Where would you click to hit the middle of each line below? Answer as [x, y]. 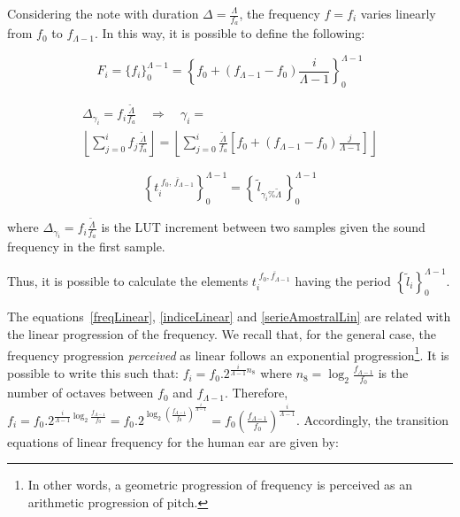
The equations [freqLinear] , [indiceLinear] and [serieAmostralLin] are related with [229, 316]
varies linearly [398, 13]
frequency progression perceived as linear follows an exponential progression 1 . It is [228, 353]
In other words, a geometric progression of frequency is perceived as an [220, 485]
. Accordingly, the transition [373, 419]
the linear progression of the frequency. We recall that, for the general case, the [222, 333]
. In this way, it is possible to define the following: [230, 33]
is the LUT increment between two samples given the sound [263, 227]
